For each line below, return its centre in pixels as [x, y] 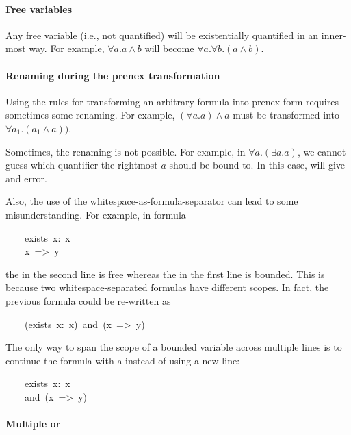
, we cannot [322, 151]
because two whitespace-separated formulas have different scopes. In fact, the [167, 287]
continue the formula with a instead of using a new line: [123, 360]
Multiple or [33, 424]
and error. [26, 178]
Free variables [39, 9]
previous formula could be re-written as [88, 300]
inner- [334, 35]
